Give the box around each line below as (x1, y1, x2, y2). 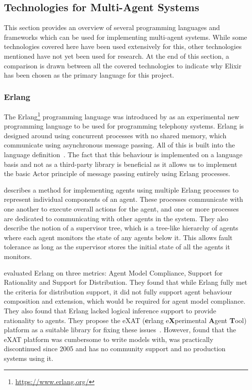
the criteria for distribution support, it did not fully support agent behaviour (4, 286, 232, 296)
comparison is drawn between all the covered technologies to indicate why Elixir (4, 60, 242, 70)
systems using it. (4, 353, 53, 363)
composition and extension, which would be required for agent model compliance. (4, 296, 246, 306)
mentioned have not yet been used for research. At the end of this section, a (4, 50, 229, 61)
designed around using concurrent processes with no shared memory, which (4, 130, 227, 140)
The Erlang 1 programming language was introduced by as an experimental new (4, 110, 239, 121)
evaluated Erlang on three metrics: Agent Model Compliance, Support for (4, 267, 223, 277)
